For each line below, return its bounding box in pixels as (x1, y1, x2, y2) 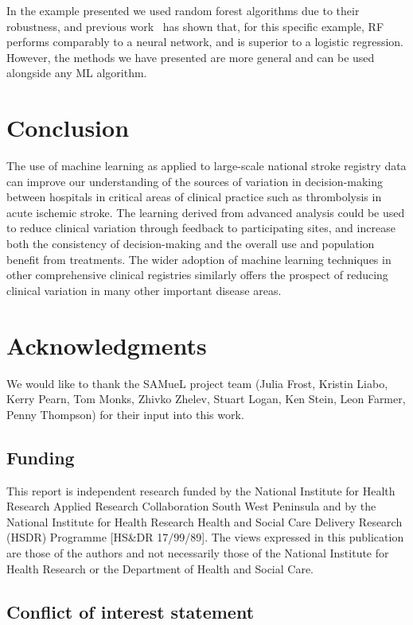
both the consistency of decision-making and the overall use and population (6, 235, 375, 252)
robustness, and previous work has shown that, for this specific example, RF (6, 17, 384, 34)
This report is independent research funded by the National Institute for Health (6, 482, 395, 499)
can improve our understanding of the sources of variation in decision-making (6, 173, 384, 189)
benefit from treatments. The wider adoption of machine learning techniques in (6, 250, 392, 267)
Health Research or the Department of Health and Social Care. (6, 560, 314, 576)
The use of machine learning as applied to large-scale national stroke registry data (6, 157, 407, 174)
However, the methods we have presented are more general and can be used (6, 49, 375, 65)
